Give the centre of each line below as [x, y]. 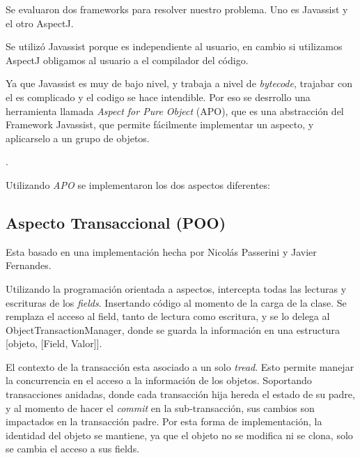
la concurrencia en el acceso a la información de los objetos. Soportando [159, 380]
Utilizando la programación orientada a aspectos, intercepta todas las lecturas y [176, 288]
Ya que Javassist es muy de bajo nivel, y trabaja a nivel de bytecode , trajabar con [179, 83]
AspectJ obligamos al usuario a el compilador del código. [127, 60]
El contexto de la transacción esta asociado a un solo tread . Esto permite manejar [180, 366]
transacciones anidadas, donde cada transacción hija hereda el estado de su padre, [180, 394]
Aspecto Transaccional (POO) [116, 222]
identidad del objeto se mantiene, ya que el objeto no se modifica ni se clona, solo [179, 435]
